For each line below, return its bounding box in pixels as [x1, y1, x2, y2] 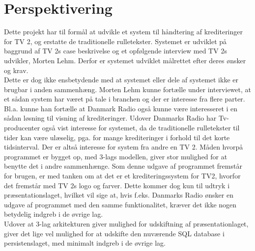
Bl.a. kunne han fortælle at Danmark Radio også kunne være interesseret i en [4, 103, 238, 113]
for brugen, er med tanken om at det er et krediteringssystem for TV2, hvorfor [4, 171, 241, 181]
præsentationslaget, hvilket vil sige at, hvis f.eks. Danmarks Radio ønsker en [4, 190, 233, 200]
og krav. [4, 65, 28, 75]
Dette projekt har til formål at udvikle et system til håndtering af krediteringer [4, 26, 243, 37]
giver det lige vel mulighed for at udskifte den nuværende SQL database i [4, 228, 225, 238]
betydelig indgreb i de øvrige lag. [4, 209, 103, 219]
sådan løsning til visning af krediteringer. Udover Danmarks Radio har [4, 113, 217, 123]
